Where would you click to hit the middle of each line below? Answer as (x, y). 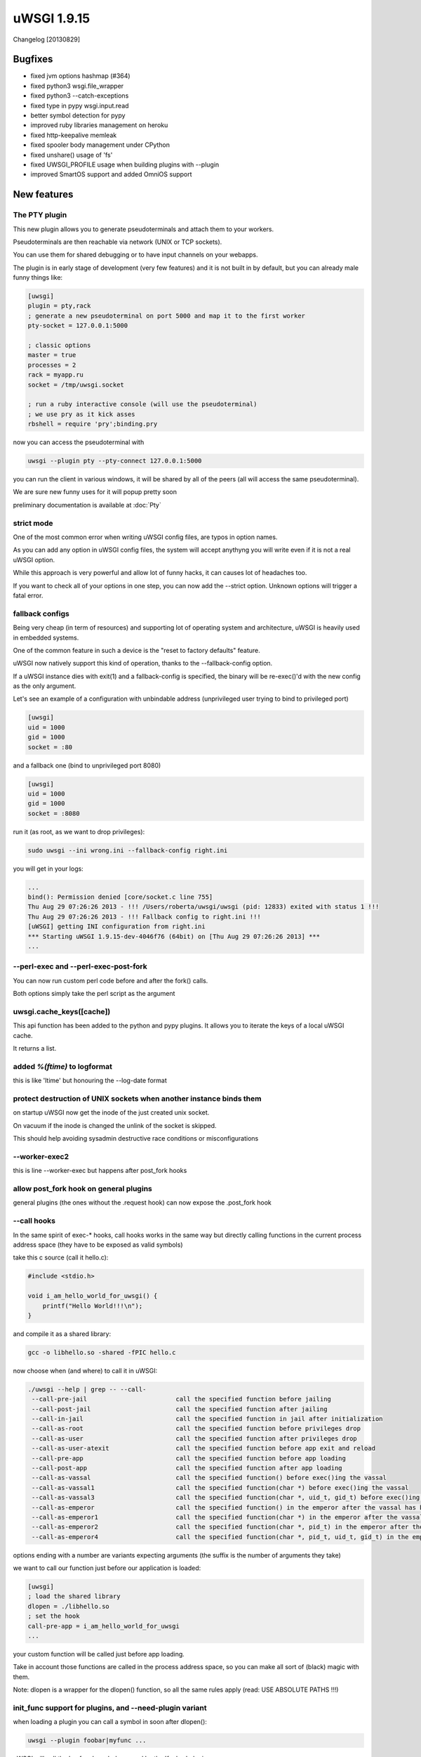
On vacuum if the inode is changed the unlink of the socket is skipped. (115, 1125)
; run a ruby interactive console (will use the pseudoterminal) (142, 404)
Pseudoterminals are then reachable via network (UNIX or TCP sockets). (118, 242)
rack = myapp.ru (56, 375)
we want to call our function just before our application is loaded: (107, 1568)
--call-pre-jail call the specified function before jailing (181, 1399)
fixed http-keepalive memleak (74, 135)
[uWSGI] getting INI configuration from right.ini (117, 927)
